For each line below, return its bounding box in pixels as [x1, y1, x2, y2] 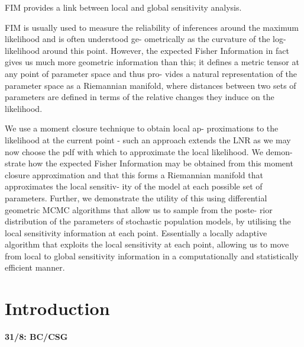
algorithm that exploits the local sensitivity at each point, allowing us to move [5, 238, 289, 250]
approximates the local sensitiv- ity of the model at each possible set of [5, 180, 263, 192]
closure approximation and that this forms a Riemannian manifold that [5, 168, 263, 181]
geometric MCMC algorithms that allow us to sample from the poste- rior [5, 203, 273, 216]
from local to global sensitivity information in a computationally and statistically [5, 249, 299, 262]
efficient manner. [5, 261, 65, 274]
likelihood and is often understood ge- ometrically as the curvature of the [5, 33, 270, 45]
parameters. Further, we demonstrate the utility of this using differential [5, 191, 267, 204]
